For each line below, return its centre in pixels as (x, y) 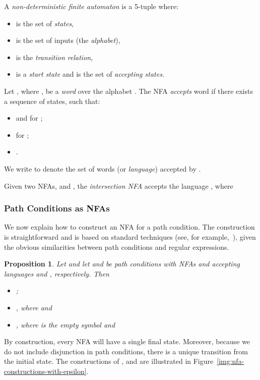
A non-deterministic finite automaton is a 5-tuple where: (91, 6)
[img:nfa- (231, 361)
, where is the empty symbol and (66, 324)
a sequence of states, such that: (52, 101)
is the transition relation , (54, 57)
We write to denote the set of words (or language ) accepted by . (103, 168)
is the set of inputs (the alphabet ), (68, 40)
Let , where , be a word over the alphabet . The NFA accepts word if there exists (128, 91)
